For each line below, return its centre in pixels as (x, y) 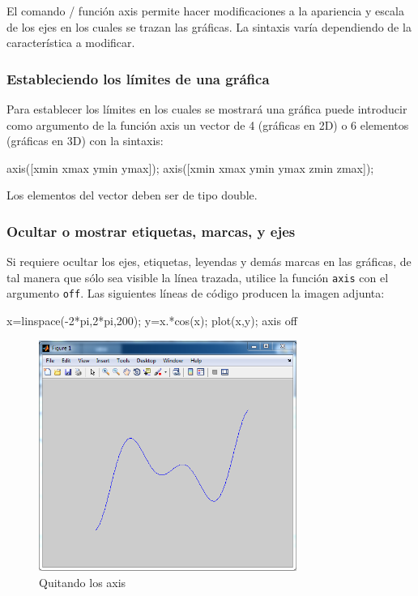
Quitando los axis (83, 582)
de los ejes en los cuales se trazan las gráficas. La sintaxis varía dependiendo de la (209, 26)
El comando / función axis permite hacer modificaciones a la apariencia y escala (205, 11)
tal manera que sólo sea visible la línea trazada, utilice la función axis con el (198, 277)
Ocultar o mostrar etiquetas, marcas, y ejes (151, 231)
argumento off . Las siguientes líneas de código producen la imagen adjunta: (196, 293)
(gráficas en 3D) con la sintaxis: (85, 141)
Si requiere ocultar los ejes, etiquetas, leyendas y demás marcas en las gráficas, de (209, 262)
